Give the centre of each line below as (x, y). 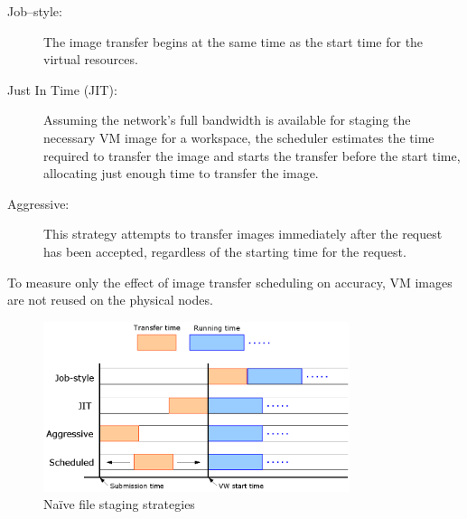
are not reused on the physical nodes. (110, 300)
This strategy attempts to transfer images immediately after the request (243, 234)
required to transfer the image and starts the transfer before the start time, (252, 155)
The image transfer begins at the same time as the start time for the (233, 41)
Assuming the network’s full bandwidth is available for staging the (227, 120)
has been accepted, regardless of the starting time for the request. (225, 251)
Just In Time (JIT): (62, 89)
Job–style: (35, 11)
